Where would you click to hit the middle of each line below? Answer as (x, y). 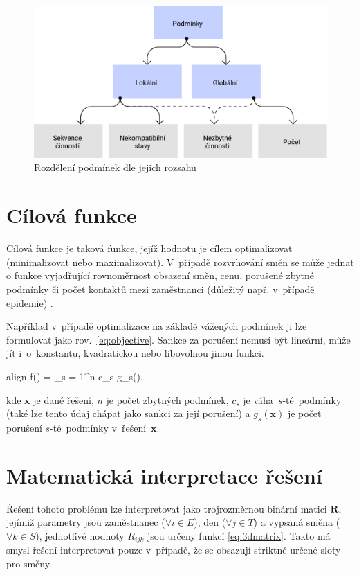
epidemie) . (30, 302)
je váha (258, 399)
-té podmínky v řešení (98, 427)
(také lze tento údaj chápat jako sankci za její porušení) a (128, 413)
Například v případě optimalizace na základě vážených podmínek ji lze (157, 326)
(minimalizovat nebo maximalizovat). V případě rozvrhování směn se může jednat (180, 262)
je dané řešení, (64, 399)
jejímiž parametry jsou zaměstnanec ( (86, 522)
